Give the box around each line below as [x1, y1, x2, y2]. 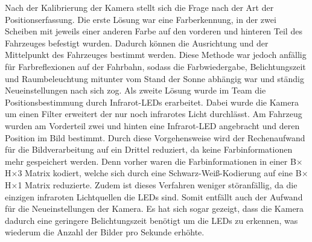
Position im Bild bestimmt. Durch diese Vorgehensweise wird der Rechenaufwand [5, 131, 305, 144]
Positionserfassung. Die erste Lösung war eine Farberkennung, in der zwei [5, 13, 276, 25]
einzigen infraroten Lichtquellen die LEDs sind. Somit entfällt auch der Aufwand [5, 190, 303, 203]
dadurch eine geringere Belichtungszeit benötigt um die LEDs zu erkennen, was [5, 214, 298, 226]
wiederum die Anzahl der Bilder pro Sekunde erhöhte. [5, 226, 205, 238]
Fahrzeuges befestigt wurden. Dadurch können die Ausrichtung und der [5, 36, 269, 49]
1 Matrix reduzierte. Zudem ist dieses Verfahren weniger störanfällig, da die [18, 178, 298, 191]
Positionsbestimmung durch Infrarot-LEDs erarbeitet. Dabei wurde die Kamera [5, 95, 299, 108]
